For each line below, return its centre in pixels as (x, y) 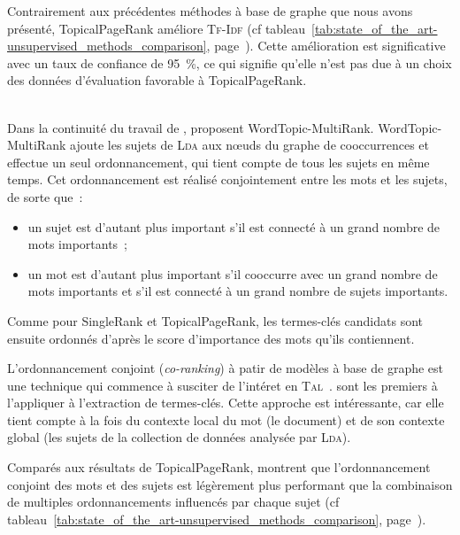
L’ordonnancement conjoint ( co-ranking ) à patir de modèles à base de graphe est (226, 368)
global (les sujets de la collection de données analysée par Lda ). (179, 437)
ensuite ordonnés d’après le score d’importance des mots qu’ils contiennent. (211, 338)
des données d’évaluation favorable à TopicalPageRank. (157, 80)
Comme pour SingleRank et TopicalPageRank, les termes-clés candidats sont (215, 320)
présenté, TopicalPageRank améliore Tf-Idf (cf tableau (157, 28)
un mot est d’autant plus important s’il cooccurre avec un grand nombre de (233, 273)
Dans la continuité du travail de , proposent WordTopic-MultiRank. (191, 127)
